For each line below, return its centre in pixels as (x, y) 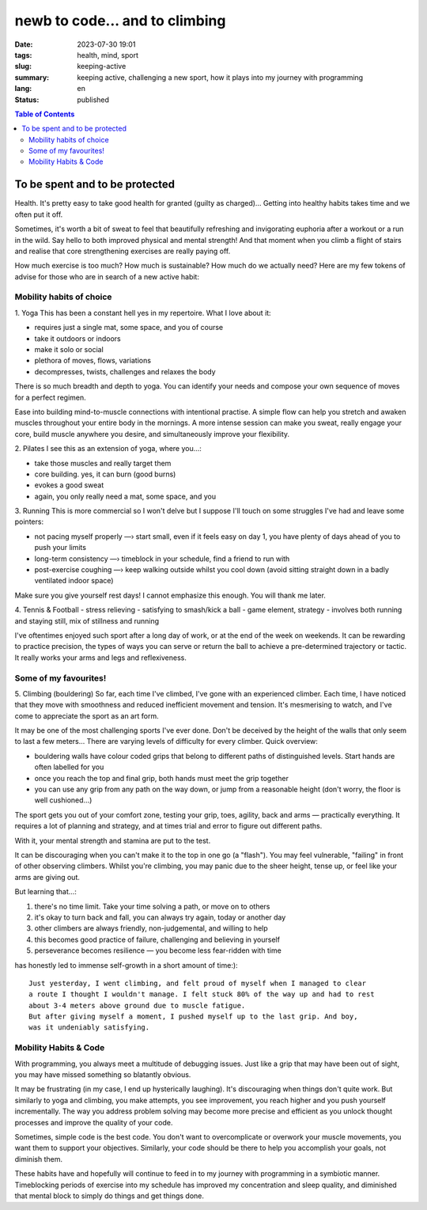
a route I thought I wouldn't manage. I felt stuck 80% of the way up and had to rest (202, 994)
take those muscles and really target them (103, 463)
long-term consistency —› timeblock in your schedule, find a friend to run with (162, 559)
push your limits (60, 548)
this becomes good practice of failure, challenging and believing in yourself (157, 939)
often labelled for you (69, 767)
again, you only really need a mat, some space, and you (125, 496)
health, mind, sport (108, 55)
